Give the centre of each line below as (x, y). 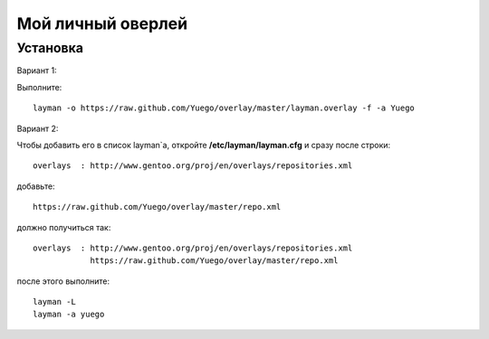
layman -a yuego (69, 315)
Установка (50, 48)
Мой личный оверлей (102, 24)
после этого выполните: (63, 281)
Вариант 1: (37, 71)
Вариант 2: (38, 128)
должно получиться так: (64, 227)
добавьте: (36, 186)
